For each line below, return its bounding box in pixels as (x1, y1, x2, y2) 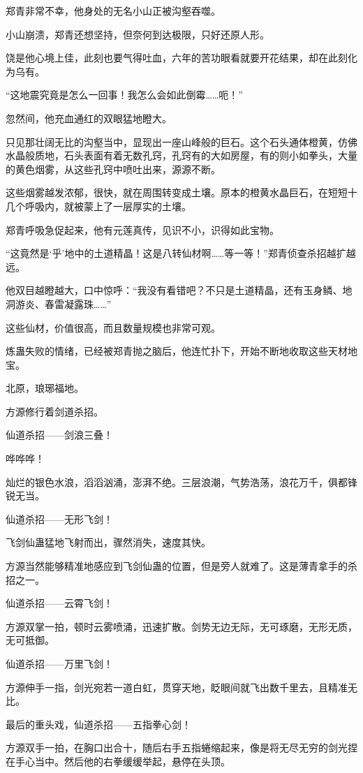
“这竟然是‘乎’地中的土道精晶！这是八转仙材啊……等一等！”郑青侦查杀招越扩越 (6, 246, 356, 260)
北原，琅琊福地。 (6, 381, 84, 395)
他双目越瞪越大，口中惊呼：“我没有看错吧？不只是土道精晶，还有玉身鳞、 (6, 283, 343, 297)
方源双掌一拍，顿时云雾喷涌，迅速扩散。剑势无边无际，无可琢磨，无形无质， (6, 619, 357, 633)
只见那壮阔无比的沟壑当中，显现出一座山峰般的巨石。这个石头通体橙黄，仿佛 (6, 134, 357, 149)
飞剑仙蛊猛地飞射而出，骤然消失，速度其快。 (6, 535, 211, 550)
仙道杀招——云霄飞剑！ (6, 596, 113, 610)
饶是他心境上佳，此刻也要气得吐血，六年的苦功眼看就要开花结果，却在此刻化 (6, 50, 357, 65)
